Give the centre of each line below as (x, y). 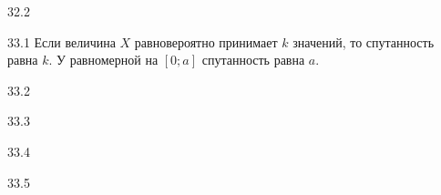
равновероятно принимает (206, 41)
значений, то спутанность (364, 41)
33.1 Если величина (62, 41)
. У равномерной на (103, 60)
